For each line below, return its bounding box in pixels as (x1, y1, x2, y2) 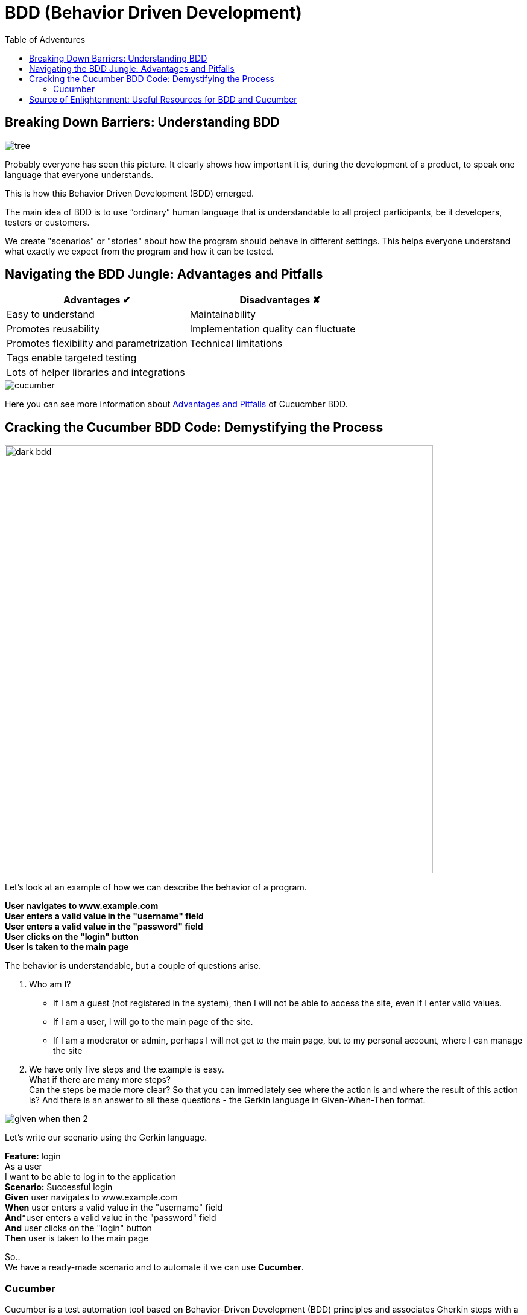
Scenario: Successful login (5, 1182, 113, 1193)
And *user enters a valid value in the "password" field (5, 1212, 216, 1223)
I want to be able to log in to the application (5, 1171, 177, 1182)
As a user (5, 1161, 42, 1172)
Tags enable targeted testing (7, 352, 137, 364)
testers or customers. (5, 217, 90, 227)
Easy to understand (7, 308, 95, 321)
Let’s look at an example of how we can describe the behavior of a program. (5, 882, 307, 893)
